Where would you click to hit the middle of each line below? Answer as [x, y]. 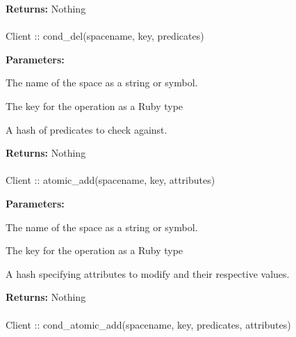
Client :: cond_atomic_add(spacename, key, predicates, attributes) [148, 324]
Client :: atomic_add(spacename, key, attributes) [110, 180]
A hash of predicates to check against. [87, 129]
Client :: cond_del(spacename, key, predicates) [105, 36]
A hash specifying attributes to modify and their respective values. [148, 273]
